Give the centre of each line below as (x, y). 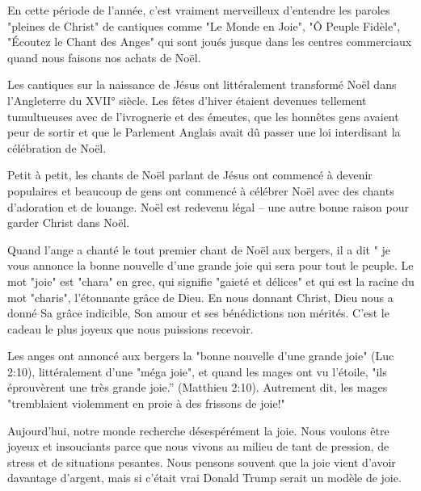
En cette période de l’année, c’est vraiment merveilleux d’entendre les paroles (199, 10)
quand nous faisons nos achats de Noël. (104, 57)
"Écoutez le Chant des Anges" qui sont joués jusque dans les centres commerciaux (210, 42)
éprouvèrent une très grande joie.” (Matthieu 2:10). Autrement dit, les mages (198, 387)
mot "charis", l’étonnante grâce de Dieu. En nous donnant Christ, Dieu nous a (200, 297)
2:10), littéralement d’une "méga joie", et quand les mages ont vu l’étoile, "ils (197, 371)
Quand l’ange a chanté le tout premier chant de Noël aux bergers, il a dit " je (199, 249)
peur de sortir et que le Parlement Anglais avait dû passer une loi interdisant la (204, 132)
